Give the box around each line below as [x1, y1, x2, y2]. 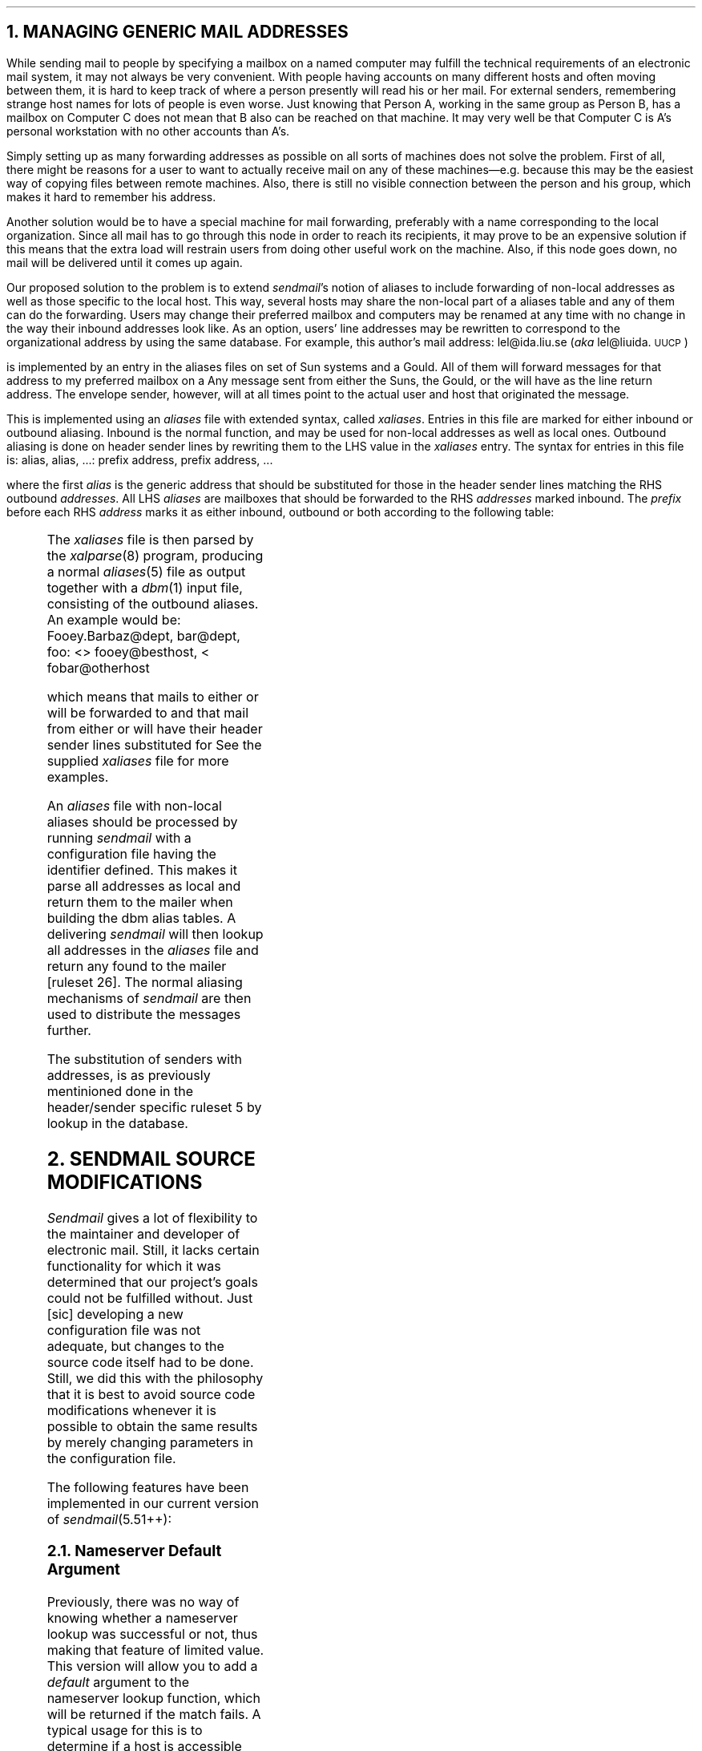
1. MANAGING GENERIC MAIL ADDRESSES [6, 22, 349, 42]
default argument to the [46, 1674, 190, 1691]
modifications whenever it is [46, 1401, 216, 1418]
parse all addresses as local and [46, 877, 241, 894]
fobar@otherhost [46, 659, 150, 676]
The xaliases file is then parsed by [46, 531, 254, 548]
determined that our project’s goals [46, 1273, 258, 1290]
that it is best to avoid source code [46, 1385, 256, 1402]
